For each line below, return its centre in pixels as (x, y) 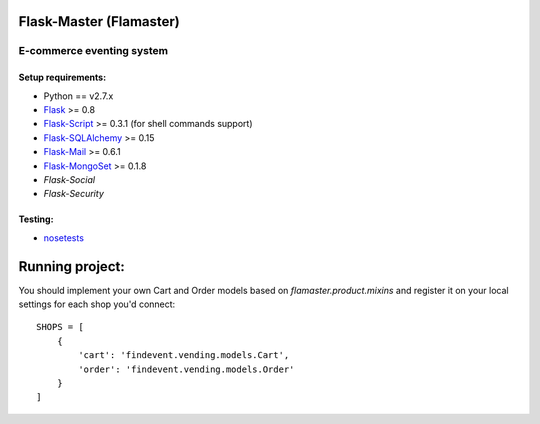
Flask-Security (74, 194)
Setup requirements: (62, 77)
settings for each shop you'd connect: (97, 304)
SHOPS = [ (60, 327)
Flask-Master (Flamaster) (99, 21)
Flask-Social (69, 179)
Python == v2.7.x (78, 96)
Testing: (36, 219)
